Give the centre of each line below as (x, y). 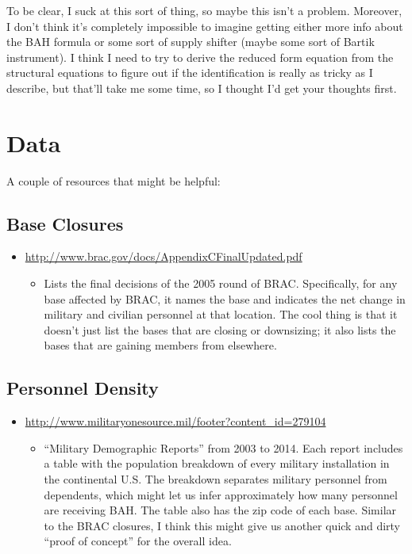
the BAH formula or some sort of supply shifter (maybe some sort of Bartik (191, 42)
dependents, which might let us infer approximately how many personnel (221, 494)
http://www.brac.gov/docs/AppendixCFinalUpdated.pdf (164, 256)
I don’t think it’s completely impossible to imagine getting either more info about (205, 26)
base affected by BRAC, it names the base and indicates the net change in (225, 298)
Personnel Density (83, 388)
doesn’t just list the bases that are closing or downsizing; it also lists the (220, 329)
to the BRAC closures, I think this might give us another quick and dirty (222, 525)
